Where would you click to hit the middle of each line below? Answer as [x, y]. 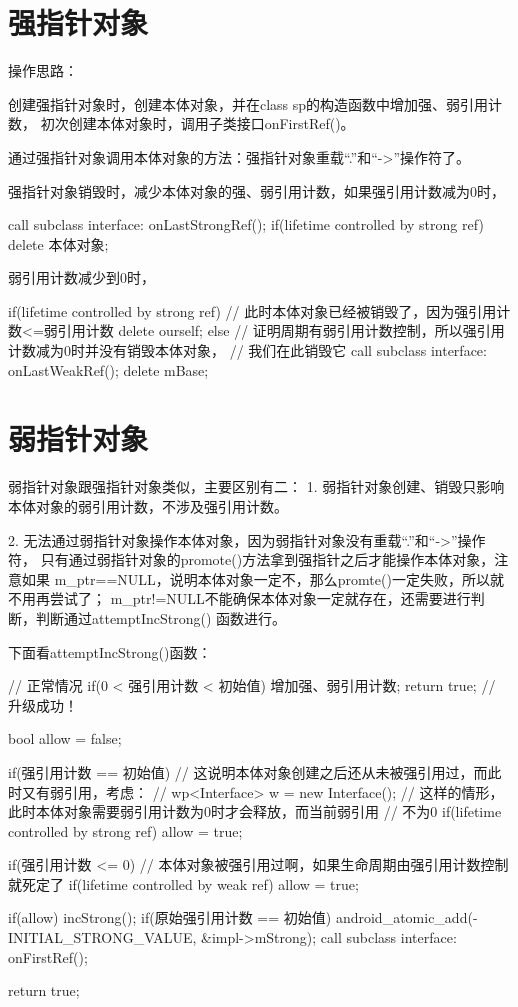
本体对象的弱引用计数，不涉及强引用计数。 [148, 505]
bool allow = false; [65, 738]
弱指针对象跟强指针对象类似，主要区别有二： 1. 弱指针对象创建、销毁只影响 [256, 486]
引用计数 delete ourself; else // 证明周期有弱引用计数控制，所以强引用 [281, 330]
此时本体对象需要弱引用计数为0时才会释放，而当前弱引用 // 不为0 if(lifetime [255, 811]
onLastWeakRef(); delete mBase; [108, 369]
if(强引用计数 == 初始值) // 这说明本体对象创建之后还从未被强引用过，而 [248, 771]
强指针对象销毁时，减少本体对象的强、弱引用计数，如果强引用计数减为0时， [256, 190]
